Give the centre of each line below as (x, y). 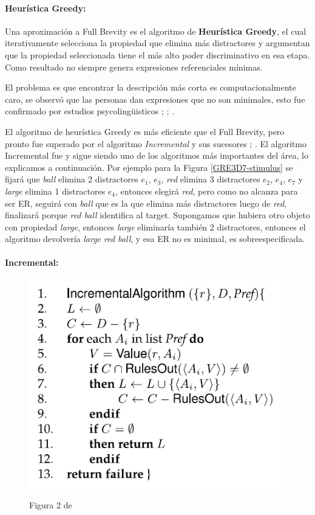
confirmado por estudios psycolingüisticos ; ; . (90, 111)
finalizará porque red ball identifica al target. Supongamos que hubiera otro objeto (157, 215)
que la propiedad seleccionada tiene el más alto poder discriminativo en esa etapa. (157, 54)
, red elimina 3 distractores (211, 179)
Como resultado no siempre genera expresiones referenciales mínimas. (134, 67)
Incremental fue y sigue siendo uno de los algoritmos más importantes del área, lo (157, 155)
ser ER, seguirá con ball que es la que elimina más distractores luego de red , (146, 203)
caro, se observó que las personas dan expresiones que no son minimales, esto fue (155, 99)
